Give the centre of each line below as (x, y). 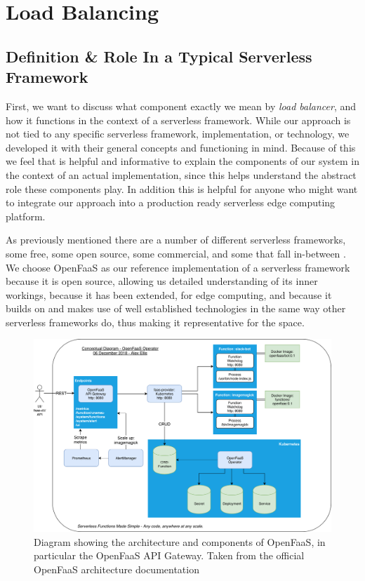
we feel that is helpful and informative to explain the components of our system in (182, 161)
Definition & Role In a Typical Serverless (159, 56)
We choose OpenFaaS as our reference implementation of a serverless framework (178, 267)
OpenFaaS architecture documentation (117, 569)
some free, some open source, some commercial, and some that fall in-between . (176, 253)
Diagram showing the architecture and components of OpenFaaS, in (180, 541)
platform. (26, 216)
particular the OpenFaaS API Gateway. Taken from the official (169, 555)
